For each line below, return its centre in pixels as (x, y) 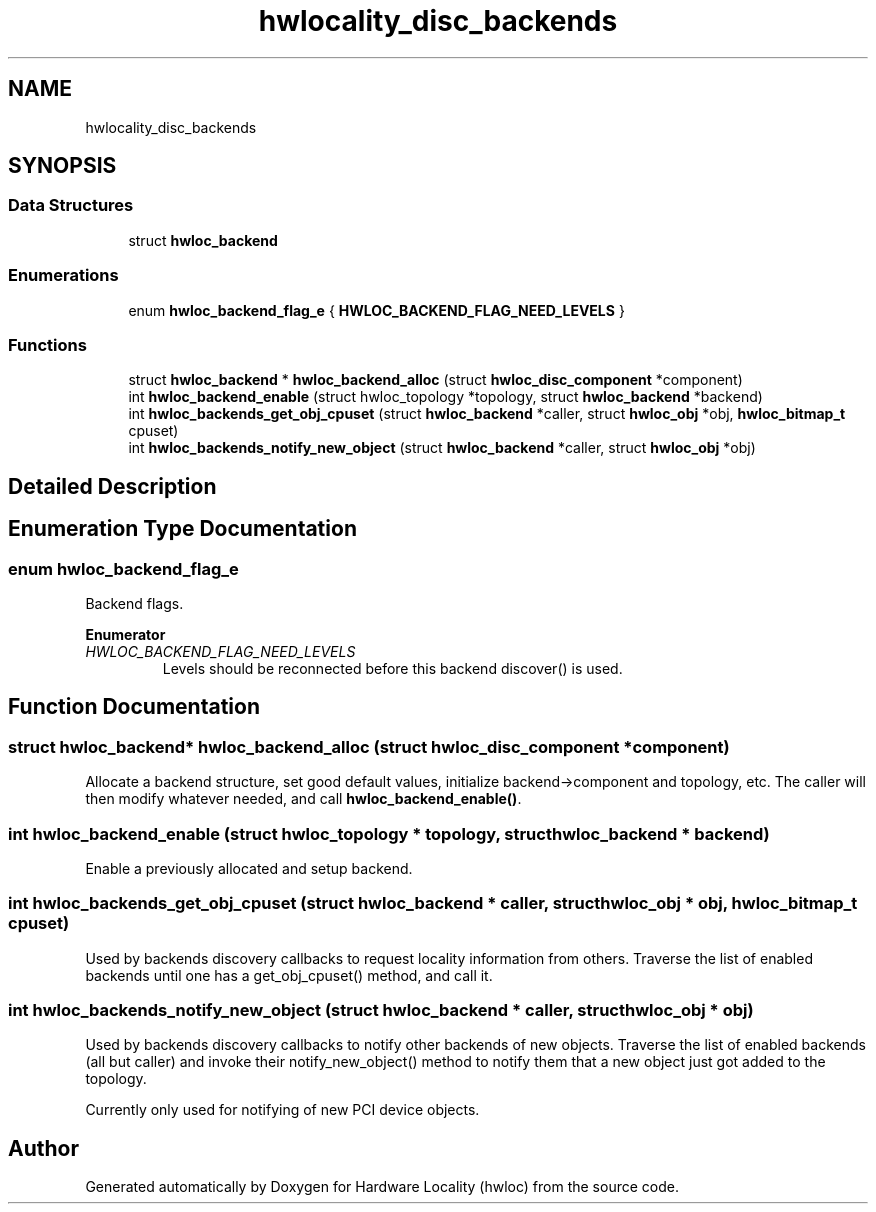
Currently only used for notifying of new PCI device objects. (282, 1110)
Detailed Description (112, 486)
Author (43, 1148)
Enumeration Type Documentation (182, 529)
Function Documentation (134, 707)
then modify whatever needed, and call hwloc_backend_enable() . (303, 799)
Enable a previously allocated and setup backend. (249, 868)
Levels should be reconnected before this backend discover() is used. (392, 668)
